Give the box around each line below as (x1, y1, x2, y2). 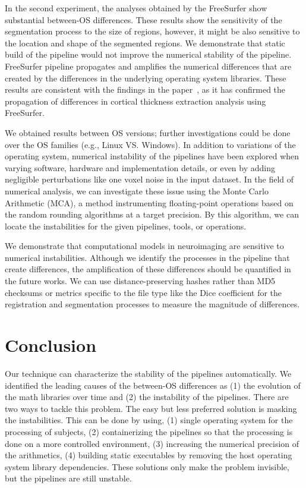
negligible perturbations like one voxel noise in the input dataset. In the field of (5, 173, 294, 185)
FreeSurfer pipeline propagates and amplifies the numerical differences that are (5, 59, 292, 72)
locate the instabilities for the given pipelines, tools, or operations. (5, 219, 247, 232)
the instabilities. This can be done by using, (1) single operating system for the (5, 414, 293, 426)
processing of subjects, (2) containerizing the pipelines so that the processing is (5, 425, 293, 437)
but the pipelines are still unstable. (5, 472, 132, 484)
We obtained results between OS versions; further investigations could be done (5, 126, 291, 138)
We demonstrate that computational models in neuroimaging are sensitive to (5, 240, 284, 252)
